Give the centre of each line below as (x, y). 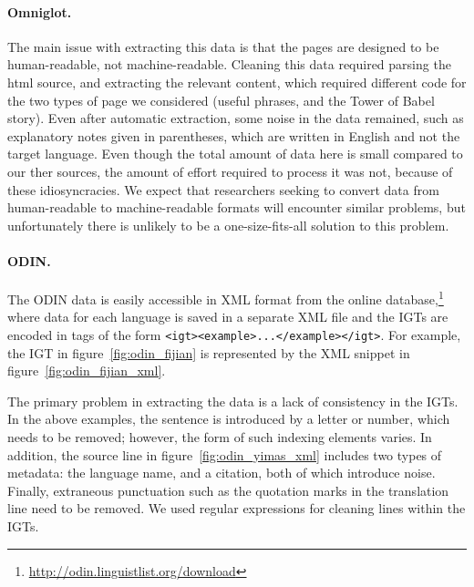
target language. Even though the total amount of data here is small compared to (235, 154)
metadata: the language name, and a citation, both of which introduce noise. (222, 473)
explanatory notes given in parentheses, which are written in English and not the (234, 135)
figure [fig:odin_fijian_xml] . (87, 371)
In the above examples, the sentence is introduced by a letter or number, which (229, 419)
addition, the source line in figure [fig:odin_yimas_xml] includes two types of (225, 454)
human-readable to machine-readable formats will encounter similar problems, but (237, 207)
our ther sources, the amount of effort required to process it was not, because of (230, 171)
